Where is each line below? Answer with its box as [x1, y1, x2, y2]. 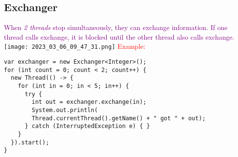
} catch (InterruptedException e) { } [24, 123, 150, 130]
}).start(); [11, 139, 50, 146]
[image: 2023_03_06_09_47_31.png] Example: [4, 41, 146, 51]
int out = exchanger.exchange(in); [32, 99, 147, 106]
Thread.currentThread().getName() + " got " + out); [32, 114, 206, 122]
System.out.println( [32, 106, 98, 114]
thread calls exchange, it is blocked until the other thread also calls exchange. [4, 31, 235, 42]
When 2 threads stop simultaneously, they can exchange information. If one [4, 22, 228, 32]
